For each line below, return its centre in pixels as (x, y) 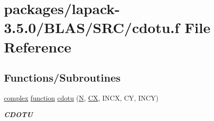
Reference (38, 46)
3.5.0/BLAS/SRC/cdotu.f (92, 27)
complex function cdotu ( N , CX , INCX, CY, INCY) (81, 97)
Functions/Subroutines (62, 78)
